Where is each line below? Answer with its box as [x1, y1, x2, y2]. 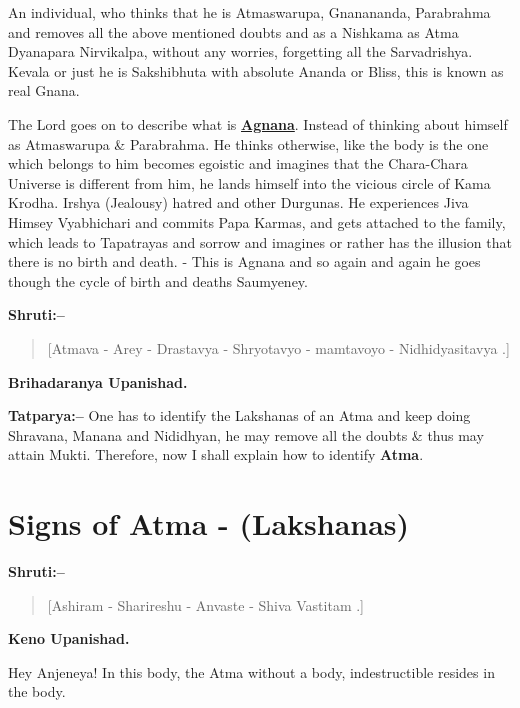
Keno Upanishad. [8, 628, 130, 649]
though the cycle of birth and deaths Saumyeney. [8, 270, 308, 291]
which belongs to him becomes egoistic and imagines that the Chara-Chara [8, 153, 468, 174]
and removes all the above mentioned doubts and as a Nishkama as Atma [8, 21, 459, 42]
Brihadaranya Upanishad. [8, 371, 188, 392]
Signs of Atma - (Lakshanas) [8, 503, 410, 544]
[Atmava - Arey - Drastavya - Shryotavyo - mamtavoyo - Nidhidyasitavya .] [47, 337, 510, 358]
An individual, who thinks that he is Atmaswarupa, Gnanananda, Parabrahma [8, 2, 491, 22]
